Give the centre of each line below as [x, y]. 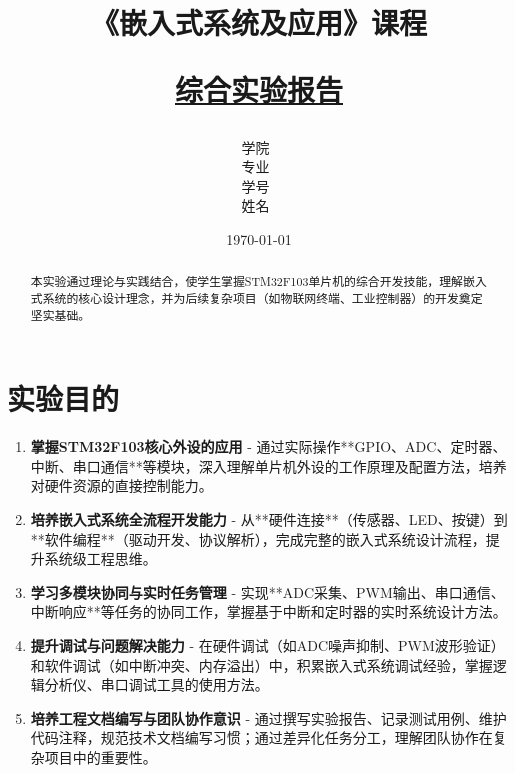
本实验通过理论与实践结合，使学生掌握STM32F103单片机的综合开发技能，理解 [246, 281]
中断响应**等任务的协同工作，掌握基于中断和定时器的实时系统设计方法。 [268, 611]
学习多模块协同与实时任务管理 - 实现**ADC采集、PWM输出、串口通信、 [267, 591]
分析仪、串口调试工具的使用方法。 [156, 684]
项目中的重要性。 [100, 756]
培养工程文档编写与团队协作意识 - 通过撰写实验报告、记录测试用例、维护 [268, 717]
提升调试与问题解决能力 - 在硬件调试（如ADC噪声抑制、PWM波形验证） [267, 644]
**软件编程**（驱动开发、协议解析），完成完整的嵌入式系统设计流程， [258, 538]
